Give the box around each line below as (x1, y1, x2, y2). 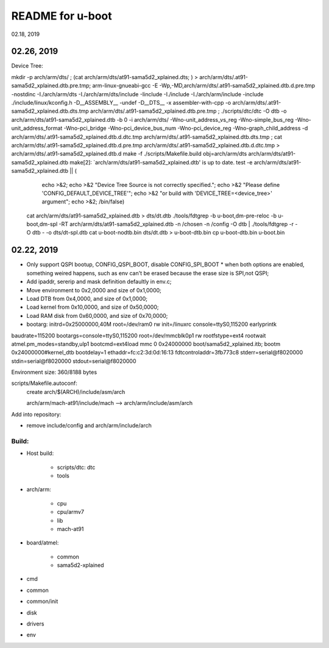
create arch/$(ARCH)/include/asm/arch (26, 388, 126, 395)
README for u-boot (11, 9, 112, 23)
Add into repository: (11, 410, 62, 418)
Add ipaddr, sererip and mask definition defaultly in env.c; (26, 278, 172, 286)
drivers (26, 620, 44, 627)
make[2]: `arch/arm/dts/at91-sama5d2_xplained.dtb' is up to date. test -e (69, 158, 253, 166)
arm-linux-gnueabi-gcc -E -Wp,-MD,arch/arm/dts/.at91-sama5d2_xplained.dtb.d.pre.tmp (92, 82, 315, 90)
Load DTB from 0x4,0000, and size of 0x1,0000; (26, 295, 148, 302)
